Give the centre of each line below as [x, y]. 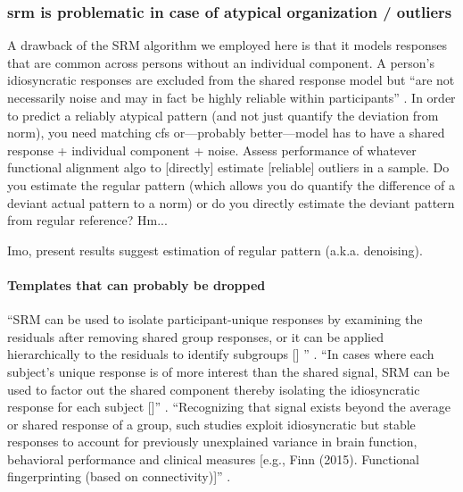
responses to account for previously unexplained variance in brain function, [212, 442]
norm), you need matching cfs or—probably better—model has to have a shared [226, 133]
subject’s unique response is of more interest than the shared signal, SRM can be [228, 371]
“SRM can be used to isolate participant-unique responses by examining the [215, 319]
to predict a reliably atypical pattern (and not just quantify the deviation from [223, 115]
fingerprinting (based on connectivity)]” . [119, 476]
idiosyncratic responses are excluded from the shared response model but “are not [231, 80]
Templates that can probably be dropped [136, 284]
